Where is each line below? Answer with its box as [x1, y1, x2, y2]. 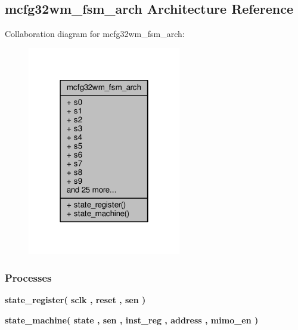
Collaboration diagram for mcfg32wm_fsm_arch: [5, 27, 185, 40]
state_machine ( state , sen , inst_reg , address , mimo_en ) [5, 313, 259, 326]
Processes [5, 270, 52, 285]
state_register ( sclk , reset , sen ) [5, 294, 146, 306]
